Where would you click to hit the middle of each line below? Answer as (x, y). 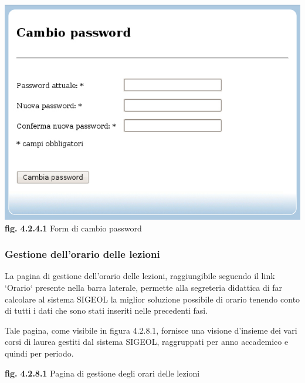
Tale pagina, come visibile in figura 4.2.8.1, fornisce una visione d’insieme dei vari (151, 330)
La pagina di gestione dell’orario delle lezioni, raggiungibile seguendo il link (140, 276)
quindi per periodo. (39, 353)
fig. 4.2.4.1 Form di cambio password (73, 228)
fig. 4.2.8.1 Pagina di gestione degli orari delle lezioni (102, 373)
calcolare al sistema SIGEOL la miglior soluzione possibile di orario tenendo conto (152, 299)
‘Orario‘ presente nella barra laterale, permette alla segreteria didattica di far (144, 287)
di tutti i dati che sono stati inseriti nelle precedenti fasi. (106, 310)
